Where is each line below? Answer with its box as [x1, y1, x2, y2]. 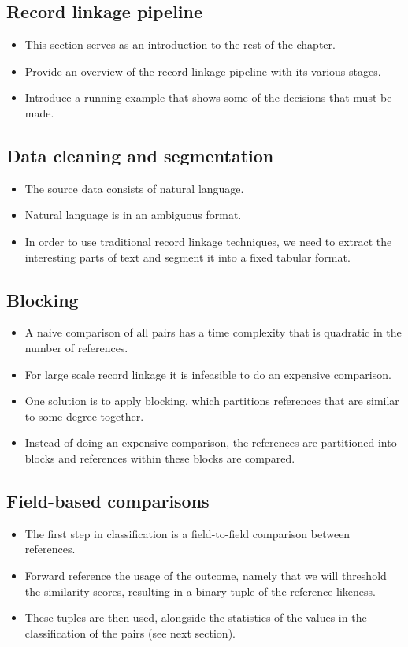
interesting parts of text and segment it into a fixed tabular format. [24, 248, 351, 265]
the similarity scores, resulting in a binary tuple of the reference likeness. [24, 582, 376, 599]
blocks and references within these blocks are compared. [24, 449, 295, 466]
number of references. [24, 339, 128, 355]
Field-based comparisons [6, 488, 210, 512]
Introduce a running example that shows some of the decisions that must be [24, 89, 392, 106]
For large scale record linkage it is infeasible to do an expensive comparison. [24, 366, 391, 382]
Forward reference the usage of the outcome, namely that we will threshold [24, 567, 387, 583]
